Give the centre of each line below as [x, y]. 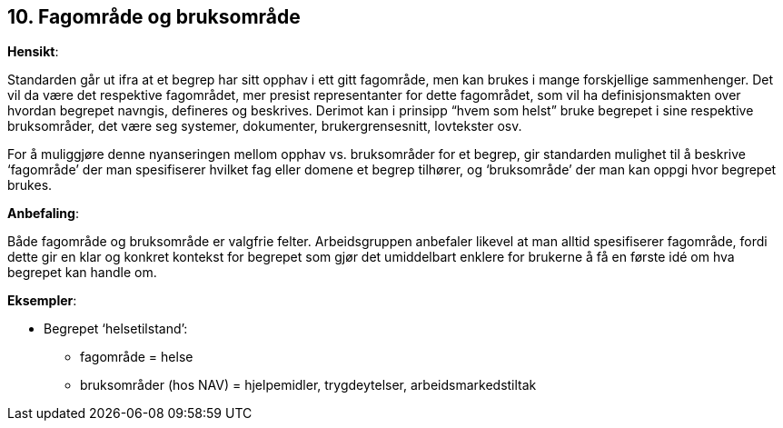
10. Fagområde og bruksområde [154, 17]
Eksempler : [42, 301]
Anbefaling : [43, 214]
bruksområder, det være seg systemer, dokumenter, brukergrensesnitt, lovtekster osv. [265, 126]
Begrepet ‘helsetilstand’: [116, 329]
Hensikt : [33, 52]
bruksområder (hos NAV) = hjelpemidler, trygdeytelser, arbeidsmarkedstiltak [308, 385]
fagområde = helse [137, 357]
